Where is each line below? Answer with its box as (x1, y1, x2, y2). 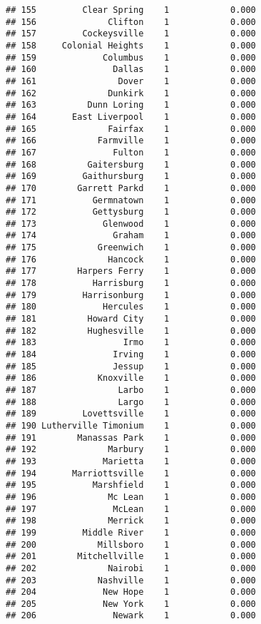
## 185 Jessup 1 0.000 (6, 361, 256, 372)
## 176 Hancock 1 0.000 (6, 254, 256, 265)
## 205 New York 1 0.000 (6, 598, 256, 609)
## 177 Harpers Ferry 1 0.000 (6, 266, 256, 277)
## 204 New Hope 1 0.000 (6, 587, 256, 598)
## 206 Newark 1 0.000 (6, 610, 256, 621)
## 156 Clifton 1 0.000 (6, 16, 256, 27)
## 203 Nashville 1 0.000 (6, 575, 256, 585)
